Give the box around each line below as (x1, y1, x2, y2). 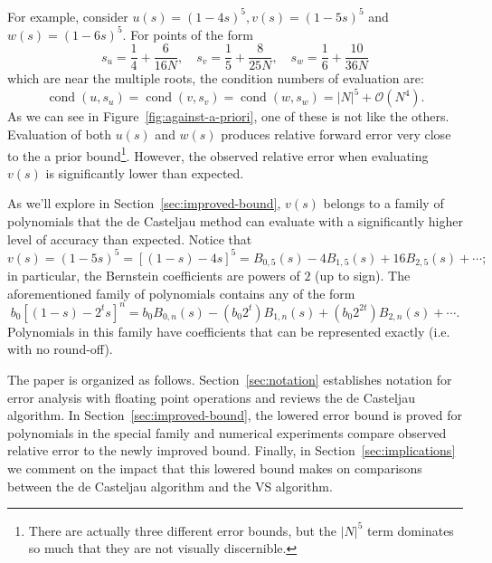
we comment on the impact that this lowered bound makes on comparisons (7, 458, 422, 477)
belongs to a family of (323, 194, 444, 213)
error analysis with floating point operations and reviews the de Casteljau (7, 387, 415, 406)
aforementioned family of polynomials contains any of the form (7, 283, 355, 302)
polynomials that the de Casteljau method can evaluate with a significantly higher (7, 211, 463, 230)
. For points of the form (122, 24, 253, 43)
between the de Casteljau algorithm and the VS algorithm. (7, 476, 333, 495)
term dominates (367, 520, 454, 539)
